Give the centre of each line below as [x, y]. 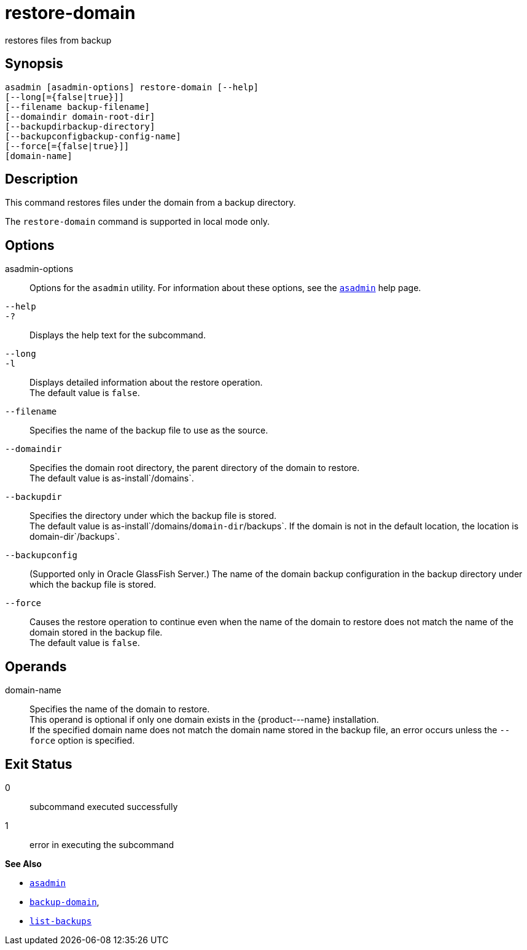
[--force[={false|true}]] [67, 146]
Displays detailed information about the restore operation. [146, 383]
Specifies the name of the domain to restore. [120, 709]
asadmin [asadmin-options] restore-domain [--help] [132, 87]
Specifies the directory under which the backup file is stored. [153, 516]
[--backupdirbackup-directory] [80, 126]
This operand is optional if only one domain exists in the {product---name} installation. [204, 720]
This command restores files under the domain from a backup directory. [150, 203]
